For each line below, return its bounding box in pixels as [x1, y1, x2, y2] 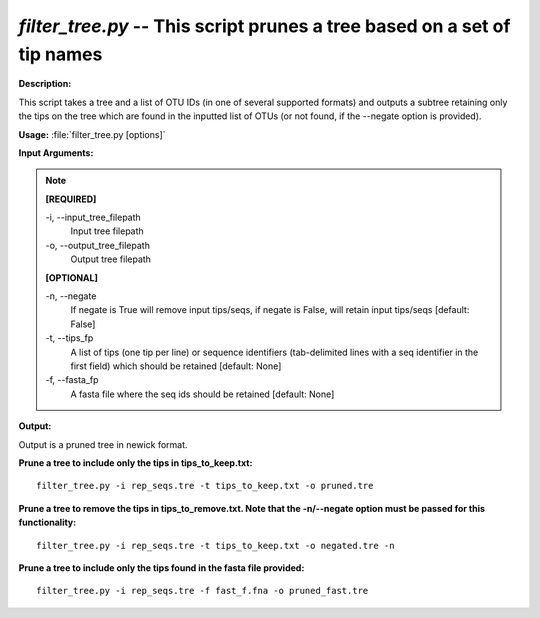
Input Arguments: [18, 146, 94, 159]
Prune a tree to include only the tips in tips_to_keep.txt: [18, 456, 253, 469]
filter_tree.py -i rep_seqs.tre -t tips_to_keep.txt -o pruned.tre [36, 480, 374, 492]
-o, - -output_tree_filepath [45, 239, 150, 251]
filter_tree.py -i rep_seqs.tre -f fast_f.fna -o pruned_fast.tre [36, 585, 369, 597]
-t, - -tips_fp [45, 332, 94, 344]
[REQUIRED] [45, 193, 97, 205]
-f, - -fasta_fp [45, 374, 99, 386]
